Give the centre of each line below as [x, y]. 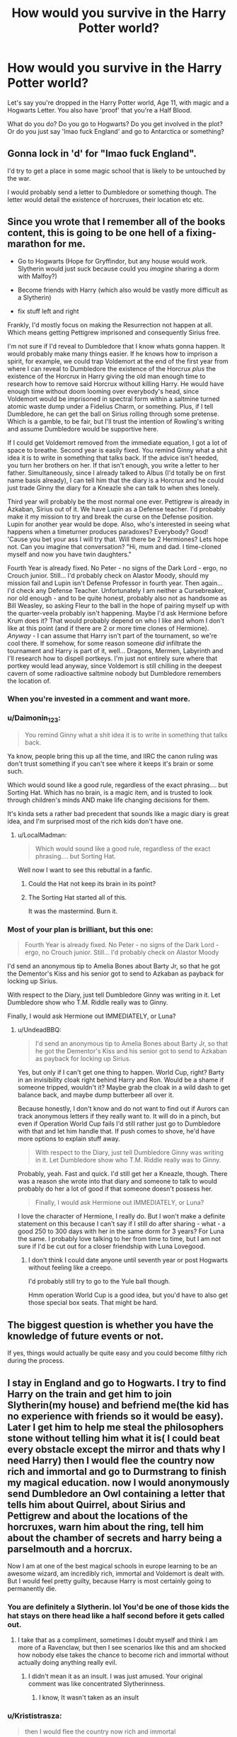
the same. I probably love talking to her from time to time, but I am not [119, 1239]
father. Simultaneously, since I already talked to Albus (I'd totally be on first [116, 473]
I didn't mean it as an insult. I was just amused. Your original [115, 1676]
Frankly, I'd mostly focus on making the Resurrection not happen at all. [110, 324]
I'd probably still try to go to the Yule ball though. [99, 1281]
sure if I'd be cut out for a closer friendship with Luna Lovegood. [111, 1246]
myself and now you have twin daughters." [70, 554]
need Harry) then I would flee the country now [111, 1460]
